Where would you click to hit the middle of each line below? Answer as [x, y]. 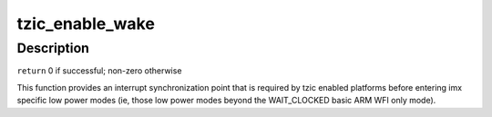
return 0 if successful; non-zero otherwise [99, 71]
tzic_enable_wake [86, 24]
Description [53, 48]
